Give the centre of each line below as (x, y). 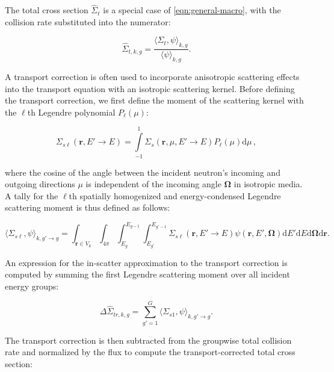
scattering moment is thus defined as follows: (88, 207)
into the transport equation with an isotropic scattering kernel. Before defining (150, 88)
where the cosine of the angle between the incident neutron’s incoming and (143, 172)
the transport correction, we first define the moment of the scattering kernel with (154, 100)
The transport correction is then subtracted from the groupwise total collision (148, 340)
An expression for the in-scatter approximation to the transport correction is (146, 262)
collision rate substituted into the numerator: (88, 21)
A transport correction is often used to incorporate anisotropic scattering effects (152, 77)
